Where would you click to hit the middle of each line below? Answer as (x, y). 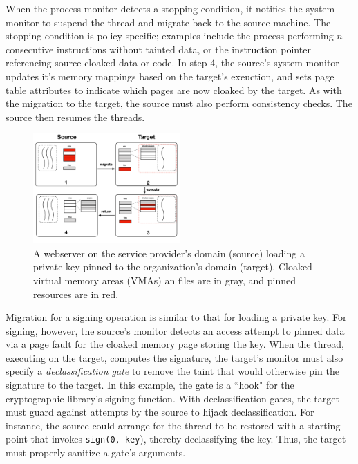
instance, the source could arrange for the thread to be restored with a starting (173, 425)
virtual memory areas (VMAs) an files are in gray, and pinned (165, 280)
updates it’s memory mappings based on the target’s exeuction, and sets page (170, 76)
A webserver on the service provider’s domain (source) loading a (169, 253)
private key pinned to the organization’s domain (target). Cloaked (173, 267)
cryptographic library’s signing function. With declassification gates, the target (172, 398)
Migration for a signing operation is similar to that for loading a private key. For (176, 317)
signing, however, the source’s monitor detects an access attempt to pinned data (175, 330)
